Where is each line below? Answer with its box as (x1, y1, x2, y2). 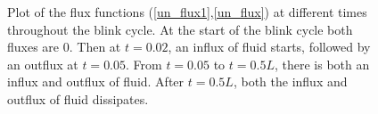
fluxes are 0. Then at (7, 37, 121, 56)
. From (126, 54, 162, 73)
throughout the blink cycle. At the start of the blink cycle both (7, 20, 353, 38)
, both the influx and (233, 72, 348, 91)
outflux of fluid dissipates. (7, 89, 149, 108)
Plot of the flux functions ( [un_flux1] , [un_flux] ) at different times (7, 3, 367, 20)
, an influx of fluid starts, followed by (168, 37, 371, 56)
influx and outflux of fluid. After (7, 72, 185, 91)
